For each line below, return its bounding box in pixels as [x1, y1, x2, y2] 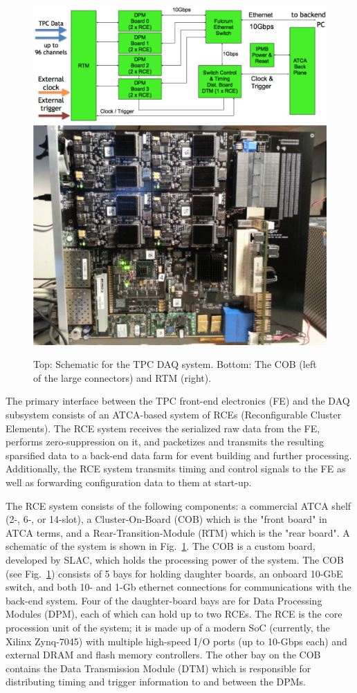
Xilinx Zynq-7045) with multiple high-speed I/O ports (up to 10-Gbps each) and [6, 634, 347, 648]
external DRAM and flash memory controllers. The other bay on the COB [6, 647, 321, 662]
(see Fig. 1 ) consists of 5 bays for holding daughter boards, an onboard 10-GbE [6, 566, 343, 580]
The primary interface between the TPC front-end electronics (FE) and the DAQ [6, 394, 350, 408]
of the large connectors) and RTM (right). [33, 370, 212, 385]
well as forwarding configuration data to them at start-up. [6, 475, 252, 490]
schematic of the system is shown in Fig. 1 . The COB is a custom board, [6, 539, 315, 553]
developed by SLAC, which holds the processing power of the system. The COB [6, 553, 344, 567]
